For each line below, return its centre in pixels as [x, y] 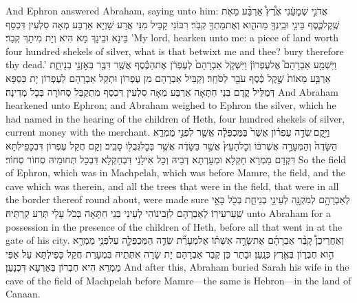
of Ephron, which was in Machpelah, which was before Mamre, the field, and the [175, 173]
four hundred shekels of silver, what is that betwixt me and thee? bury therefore [175, 51]
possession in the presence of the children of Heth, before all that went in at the [174, 226]
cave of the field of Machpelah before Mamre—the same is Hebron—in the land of [178, 280]
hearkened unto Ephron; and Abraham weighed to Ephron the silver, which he [171, 105]
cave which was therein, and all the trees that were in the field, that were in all [172, 186]
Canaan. [23, 294]
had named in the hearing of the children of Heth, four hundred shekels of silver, [175, 118]
